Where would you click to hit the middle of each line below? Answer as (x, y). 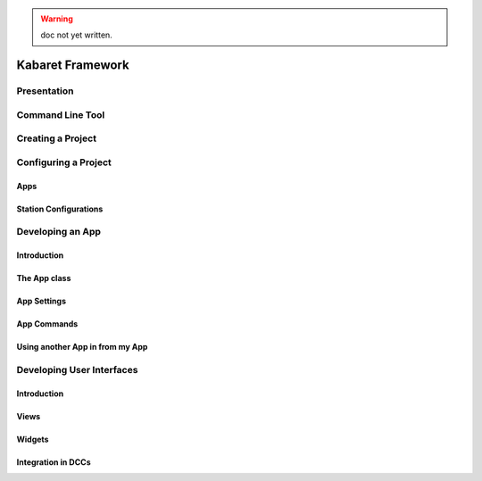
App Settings (42, 301)
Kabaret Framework (73, 66)
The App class (44, 278)
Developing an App (59, 232)
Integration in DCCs (54, 462)
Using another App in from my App (82, 347)
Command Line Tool (61, 114)
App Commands (47, 324)
